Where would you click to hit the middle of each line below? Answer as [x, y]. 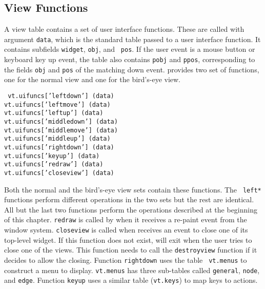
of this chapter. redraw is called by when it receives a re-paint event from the [126, 219]
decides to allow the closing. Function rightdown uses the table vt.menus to [126, 259]
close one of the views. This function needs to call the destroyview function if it [131, 250]
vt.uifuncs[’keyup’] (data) [52, 156]
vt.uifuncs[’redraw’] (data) [54, 165]
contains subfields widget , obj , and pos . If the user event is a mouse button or [130, 49]
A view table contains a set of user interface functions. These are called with [124, 29]
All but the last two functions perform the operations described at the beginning [131, 209]
